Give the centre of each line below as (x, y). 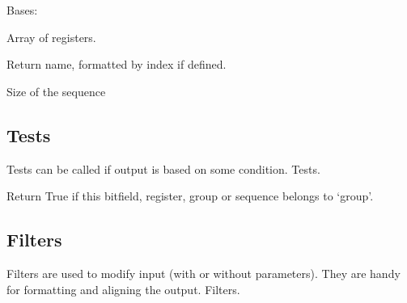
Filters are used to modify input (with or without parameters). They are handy (203, 273)
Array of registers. (51, 37)
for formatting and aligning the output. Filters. (123, 289)
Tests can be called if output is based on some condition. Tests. (163, 168)
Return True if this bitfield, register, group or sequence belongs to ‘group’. (190, 196)
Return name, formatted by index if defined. (117, 64)
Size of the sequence (56, 91)
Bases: (22, 10)
